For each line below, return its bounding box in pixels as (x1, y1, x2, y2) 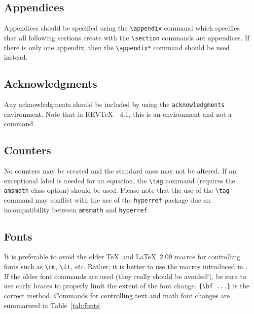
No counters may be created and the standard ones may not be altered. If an (4, 166, 236, 176)
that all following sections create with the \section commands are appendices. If (4, 32, 250, 42)
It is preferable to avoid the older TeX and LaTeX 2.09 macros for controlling (4, 251, 241, 262)
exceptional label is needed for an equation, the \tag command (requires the (4, 175, 235, 185)
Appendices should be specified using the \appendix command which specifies (4, 23, 240, 33)
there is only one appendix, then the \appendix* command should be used (4, 42, 230, 52)
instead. (4, 52, 28, 62)
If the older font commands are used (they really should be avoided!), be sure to (4, 271, 246, 281)
